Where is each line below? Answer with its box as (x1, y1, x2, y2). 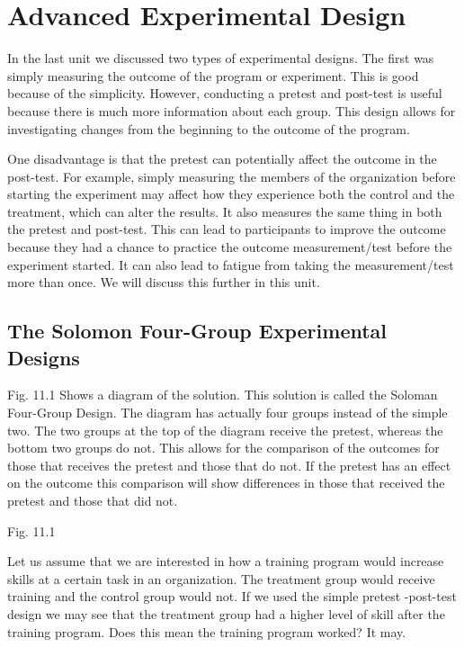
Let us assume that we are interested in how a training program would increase (7, 552, 444, 571)
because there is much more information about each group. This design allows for (7, 101, 456, 120)
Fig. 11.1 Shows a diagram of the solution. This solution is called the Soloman (7, 385, 438, 404)
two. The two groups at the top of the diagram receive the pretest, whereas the (7, 420, 443, 439)
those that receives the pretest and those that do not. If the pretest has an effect (7, 455, 451, 474)
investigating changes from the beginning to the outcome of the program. (7, 119, 410, 138)
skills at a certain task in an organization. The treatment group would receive (7, 569, 435, 588)
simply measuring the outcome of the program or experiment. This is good (7, 66, 419, 85)
